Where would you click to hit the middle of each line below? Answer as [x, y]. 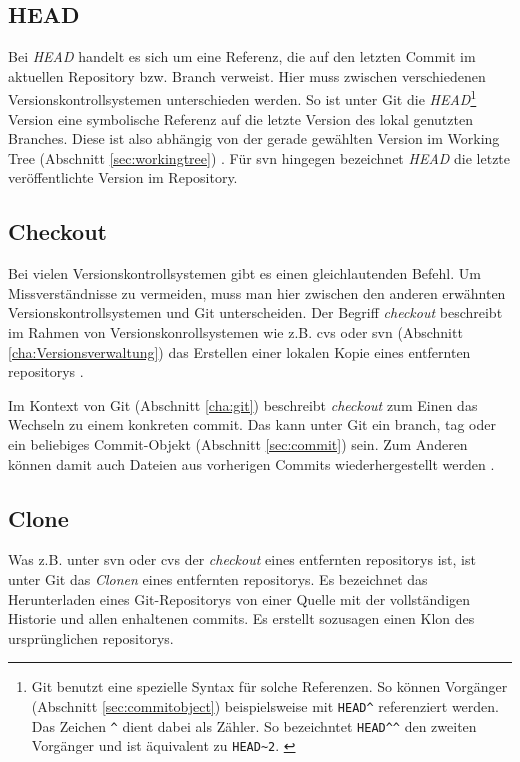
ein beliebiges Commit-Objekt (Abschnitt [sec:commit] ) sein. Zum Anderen [238, 443]
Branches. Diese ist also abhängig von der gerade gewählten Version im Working [254, 138]
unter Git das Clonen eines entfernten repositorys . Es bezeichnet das [218, 578]
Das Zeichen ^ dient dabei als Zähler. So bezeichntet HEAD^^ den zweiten [254, 725]
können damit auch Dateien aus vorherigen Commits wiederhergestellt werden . [251, 463]
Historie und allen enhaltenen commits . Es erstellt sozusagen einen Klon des [241, 618]
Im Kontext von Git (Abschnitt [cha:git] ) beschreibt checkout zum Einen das [243, 404]
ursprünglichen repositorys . [91, 637]
